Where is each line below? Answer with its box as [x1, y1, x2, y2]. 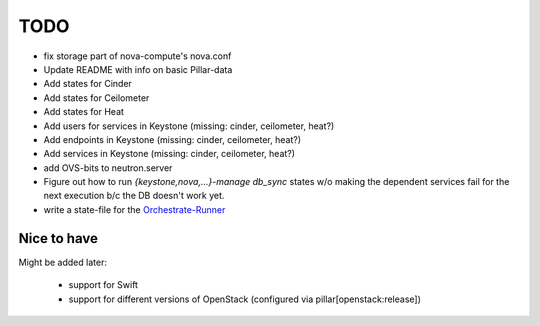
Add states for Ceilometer [43, 91, 150, 104]
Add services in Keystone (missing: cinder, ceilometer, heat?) [43, 148, 295, 160]
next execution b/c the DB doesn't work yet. [43, 190, 225, 202]
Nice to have [18, 230, 99, 247]
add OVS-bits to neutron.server [43, 161, 173, 174]
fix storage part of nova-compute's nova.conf [43, 50, 232, 62]
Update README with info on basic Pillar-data [43, 63, 233, 75]
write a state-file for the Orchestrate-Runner [43, 203, 226, 215]
